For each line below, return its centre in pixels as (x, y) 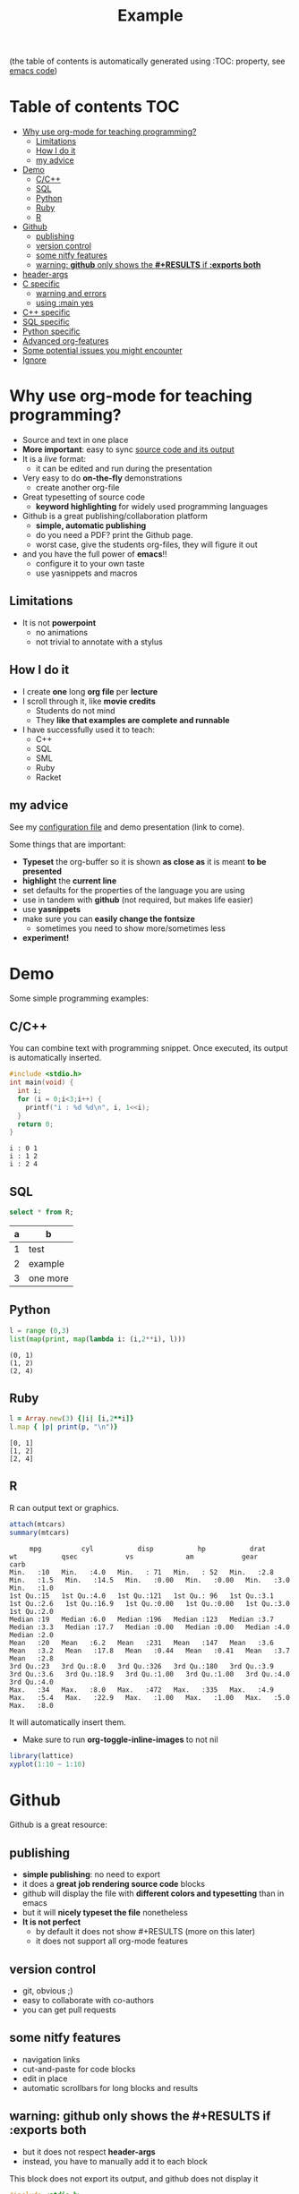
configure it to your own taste (90, 564)
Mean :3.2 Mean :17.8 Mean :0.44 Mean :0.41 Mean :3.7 (150, 1651)
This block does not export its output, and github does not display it (134, 2178)
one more (48, 1278)
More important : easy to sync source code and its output (128, 449)
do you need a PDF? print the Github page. (114, 535)
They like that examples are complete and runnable (132, 720)
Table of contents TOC (95, 107)
